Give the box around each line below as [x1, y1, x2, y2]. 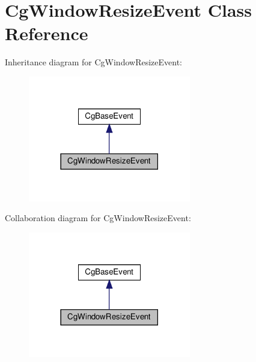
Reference [5, 21, 88, 46]
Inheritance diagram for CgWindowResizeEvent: [5, 56, 182, 68]
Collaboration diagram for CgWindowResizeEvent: [5, 212, 191, 224]
